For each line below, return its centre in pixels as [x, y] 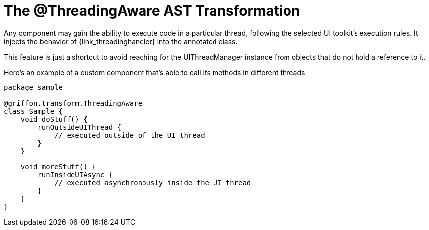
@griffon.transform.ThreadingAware [73, 103]
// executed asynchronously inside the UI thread [153, 183]
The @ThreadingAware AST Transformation [152, 11]
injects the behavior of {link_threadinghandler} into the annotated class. [121, 41]
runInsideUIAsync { [75, 175]
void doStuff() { [54, 119]
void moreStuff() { [58, 167]
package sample [34, 87]
